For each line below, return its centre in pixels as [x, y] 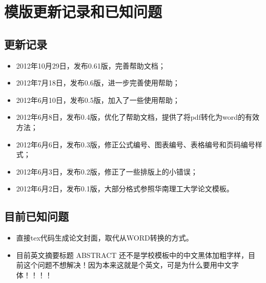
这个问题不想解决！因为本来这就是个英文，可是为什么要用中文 [127, 265]
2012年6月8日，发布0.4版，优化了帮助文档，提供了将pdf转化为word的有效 [138, 117]
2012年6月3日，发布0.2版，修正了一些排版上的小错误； [107, 171]
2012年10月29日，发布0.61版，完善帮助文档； [91, 65]
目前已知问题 [36, 216]
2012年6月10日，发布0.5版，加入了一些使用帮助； [98, 100]
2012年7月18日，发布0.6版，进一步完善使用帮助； [98, 83]
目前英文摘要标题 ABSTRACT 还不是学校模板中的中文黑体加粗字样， [132, 255]
